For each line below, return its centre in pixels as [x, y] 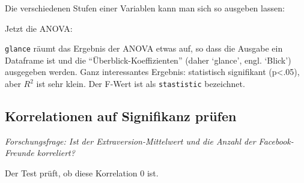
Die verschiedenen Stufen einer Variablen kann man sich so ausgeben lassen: [145, 8]
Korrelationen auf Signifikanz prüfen [121, 116]
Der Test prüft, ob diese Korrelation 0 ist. [82, 173]
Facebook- [276, 141]
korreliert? [56, 153]
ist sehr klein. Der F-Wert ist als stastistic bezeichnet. [141, 84]
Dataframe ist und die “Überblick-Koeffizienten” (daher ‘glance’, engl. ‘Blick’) [148, 60]
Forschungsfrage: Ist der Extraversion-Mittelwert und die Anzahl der [130, 141]
